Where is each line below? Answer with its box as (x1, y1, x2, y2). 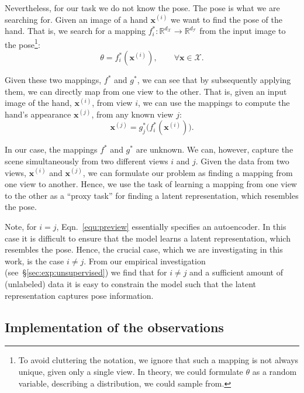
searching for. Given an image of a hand (5, 13, 148, 25)
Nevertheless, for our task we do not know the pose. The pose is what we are (5, 2, 280, 13)
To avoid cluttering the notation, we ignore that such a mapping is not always (18, 354, 299, 366)
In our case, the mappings (5, 143, 98, 156)
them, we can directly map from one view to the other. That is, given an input (5, 85, 287, 97)
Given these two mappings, (5, 74, 102, 86)
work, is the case (5, 254, 64, 267)
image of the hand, (5, 96, 72, 109)
